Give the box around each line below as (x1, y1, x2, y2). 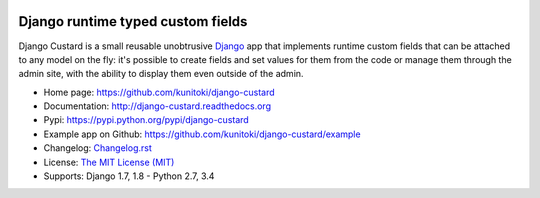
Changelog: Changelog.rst (43, 142, 152, 154)
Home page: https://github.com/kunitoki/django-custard (43, 86, 275, 98)
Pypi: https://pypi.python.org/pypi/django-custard (43, 114, 249, 126)
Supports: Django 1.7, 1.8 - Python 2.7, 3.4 (43, 170, 215, 182)
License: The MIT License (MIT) (43, 156, 175, 168)
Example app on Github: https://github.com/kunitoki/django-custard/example (43, 128, 361, 140)
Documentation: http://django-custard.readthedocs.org (43, 100, 272, 112)
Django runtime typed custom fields (18, 13, 248, 30)
